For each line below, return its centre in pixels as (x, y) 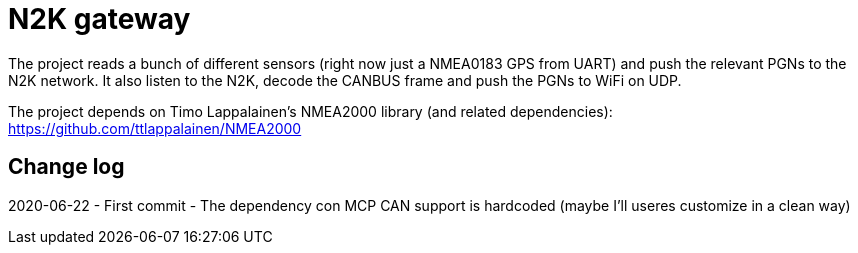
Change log (66, 167)
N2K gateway (99, 19)
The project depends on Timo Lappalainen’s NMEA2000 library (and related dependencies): (310, 111)
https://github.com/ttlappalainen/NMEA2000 (155, 128)
